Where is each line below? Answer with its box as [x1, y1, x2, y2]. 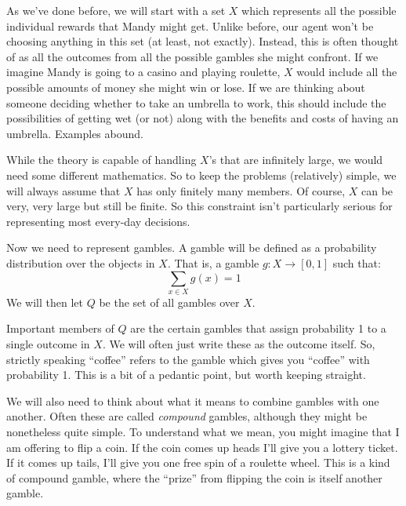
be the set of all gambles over [99, 293, 240, 310]
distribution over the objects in [6, 254, 155, 271]
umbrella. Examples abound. [6, 125, 143, 141]
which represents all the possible [241, 2, 397, 18]
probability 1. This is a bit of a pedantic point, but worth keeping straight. [6, 366, 366, 383]
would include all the [296, 64, 397, 80]
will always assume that [6, 182, 121, 198]
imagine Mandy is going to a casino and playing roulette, [6, 64, 281, 80]
